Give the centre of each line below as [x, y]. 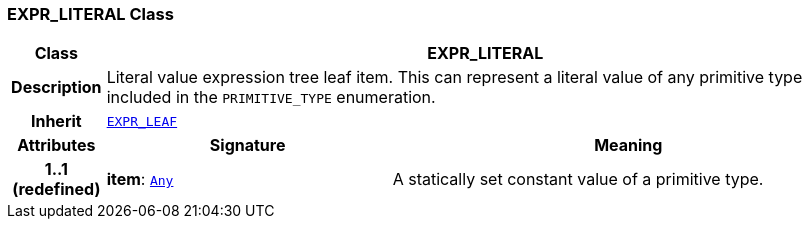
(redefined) [56, 189]
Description [56, 87]
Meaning [628, 145]
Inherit [56, 121]
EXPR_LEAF [142, 121]
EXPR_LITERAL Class [90, 14]
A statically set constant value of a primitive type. [578, 179]
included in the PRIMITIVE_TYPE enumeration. [271, 97]
